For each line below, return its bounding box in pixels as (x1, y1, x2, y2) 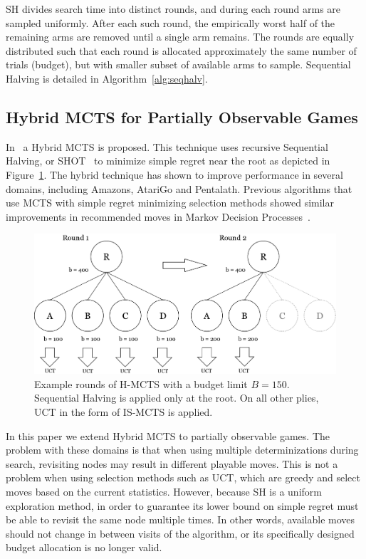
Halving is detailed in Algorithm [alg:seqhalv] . (6, 70, 208, 85)
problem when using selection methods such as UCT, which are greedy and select (6, 470, 360, 485)
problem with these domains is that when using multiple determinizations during (6, 442, 359, 457)
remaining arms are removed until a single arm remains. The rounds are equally (6, 29, 355, 44)
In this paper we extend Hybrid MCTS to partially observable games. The (6, 428, 330, 443)
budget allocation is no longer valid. (6, 540, 162, 555)
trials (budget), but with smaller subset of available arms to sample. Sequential (6, 57, 351, 72)
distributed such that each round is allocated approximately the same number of (6, 43, 357, 58)
